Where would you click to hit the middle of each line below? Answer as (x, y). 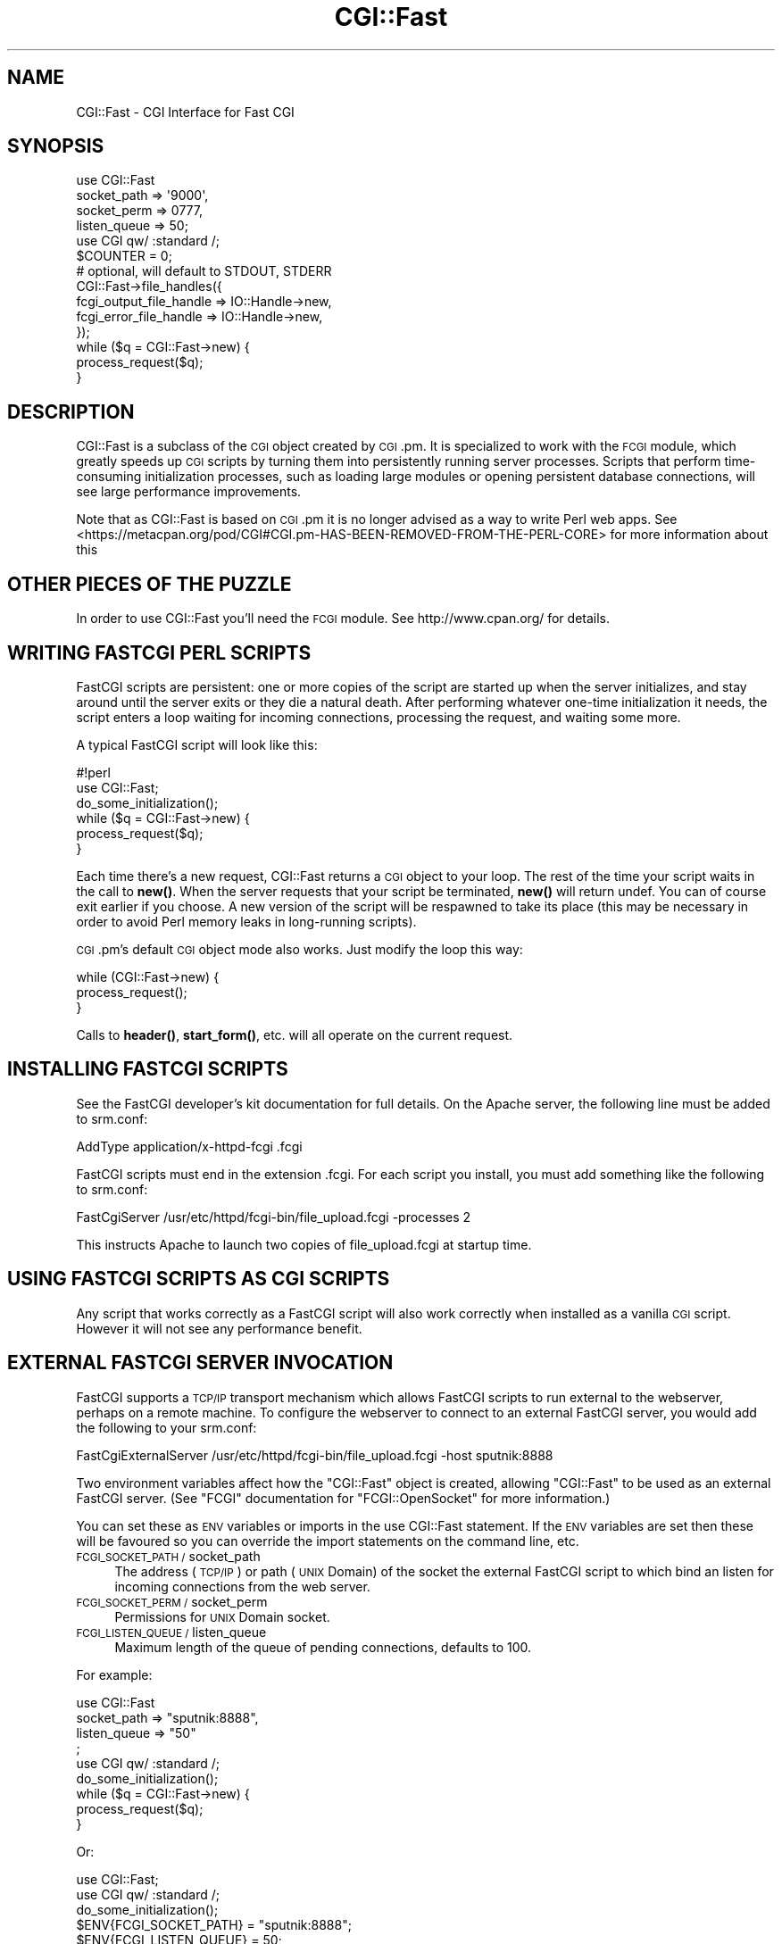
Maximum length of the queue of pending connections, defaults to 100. (323, 1647)
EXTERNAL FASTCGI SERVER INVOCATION (200, 1363)
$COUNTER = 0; (124, 256)
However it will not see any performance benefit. (219, 1328)
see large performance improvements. (189, 492)
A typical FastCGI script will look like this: (197, 744)
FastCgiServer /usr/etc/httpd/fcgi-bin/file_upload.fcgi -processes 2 (274, 1217)
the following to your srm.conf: (166, 1427)
